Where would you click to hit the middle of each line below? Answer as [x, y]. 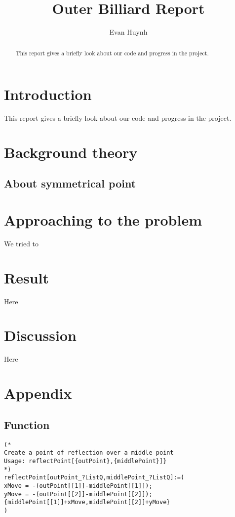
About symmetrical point [70, 183]
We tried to [21, 243]
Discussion [40, 335]
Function [27, 424]
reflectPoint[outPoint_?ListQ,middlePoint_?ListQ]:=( [94, 478]
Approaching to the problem [103, 220]
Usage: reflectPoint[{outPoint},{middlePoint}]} [85, 461]
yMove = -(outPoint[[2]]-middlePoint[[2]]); [78, 494]
